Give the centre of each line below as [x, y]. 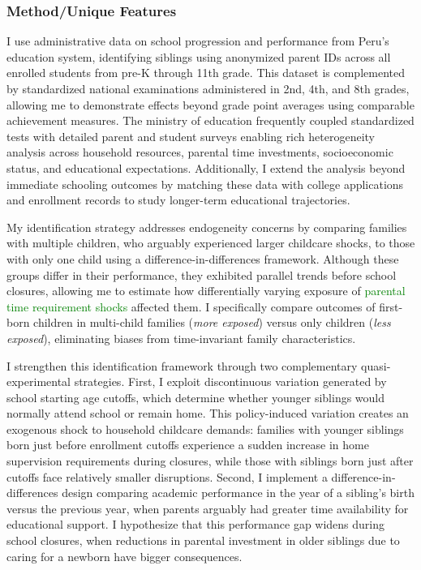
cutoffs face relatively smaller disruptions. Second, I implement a [167, 476]
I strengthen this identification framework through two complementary [182, 365]
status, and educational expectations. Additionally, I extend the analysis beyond [206, 167]
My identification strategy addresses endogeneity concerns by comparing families [207, 227]
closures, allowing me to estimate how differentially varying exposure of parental [206, 291]
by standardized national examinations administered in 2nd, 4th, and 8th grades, [208, 88]
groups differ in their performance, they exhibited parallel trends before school [202, 274]
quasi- [376, 365]
